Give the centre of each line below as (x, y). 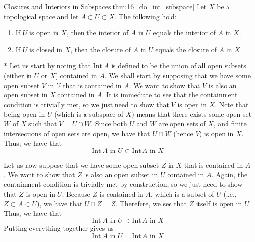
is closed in (46, 49)
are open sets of (182, 123)
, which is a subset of (183, 194)
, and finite (230, 123)
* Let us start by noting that (47, 66)
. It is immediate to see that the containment (170, 95)
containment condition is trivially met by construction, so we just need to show (123, 184)
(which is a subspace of (89, 114)
